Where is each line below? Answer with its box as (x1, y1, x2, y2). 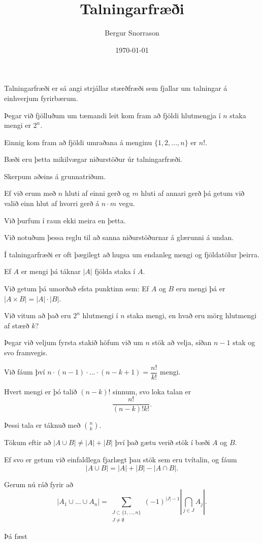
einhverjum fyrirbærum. (4, 92, 78, 103)
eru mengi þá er (176, 283, 225, 294)
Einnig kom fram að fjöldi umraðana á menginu (4, 137, 152, 147)
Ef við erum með (4, 188, 56, 198)
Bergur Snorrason (105, 27, 159, 38)
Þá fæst (4, 530, 27, 541)
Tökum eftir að (4, 437, 51, 448)
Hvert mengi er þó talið (4, 386, 77, 396)
